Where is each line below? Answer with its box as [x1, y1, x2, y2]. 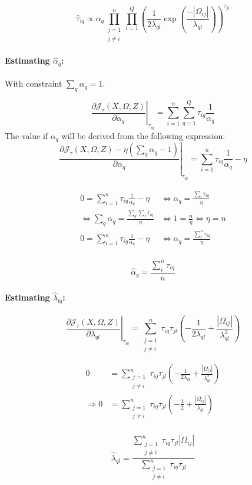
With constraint [5, 77, 62, 90]
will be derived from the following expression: [61, 129, 226, 141]
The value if [5, 129, 48, 141]
